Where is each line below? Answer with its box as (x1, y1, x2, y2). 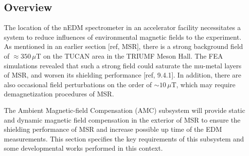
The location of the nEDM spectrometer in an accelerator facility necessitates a (4, 22, 241, 32)
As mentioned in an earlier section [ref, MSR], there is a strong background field (4, 41, 243, 51)
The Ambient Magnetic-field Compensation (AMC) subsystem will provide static (4, 105, 245, 115)
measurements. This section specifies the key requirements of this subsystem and (4, 133, 244, 143)
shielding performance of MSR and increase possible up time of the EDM (4, 124, 222, 134)
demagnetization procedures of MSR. (4, 89, 114, 99)
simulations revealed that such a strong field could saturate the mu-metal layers (4, 60, 242, 70)
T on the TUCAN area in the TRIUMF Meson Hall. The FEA (36, 50, 223, 61)
